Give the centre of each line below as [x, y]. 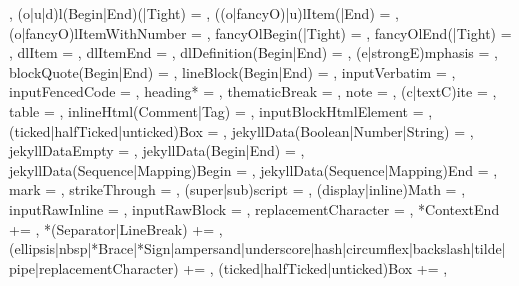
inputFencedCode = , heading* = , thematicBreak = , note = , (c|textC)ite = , [253, 91]
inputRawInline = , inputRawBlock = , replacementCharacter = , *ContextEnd [254, 208]
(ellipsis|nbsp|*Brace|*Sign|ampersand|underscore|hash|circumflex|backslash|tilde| [257, 248]
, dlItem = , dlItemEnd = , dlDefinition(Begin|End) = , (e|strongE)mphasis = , [254, 52]
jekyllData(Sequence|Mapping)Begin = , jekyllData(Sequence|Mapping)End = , [253, 169]
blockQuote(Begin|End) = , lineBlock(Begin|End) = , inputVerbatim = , [232, 71]
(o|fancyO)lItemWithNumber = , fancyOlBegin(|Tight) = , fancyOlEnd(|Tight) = [260, 32]
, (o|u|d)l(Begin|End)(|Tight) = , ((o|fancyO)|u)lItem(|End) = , [204, 13]
